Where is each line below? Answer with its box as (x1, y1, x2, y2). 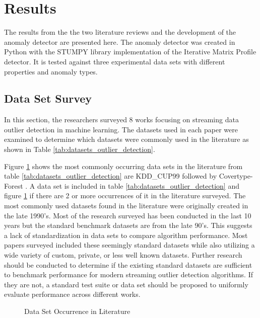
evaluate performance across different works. (4, 289, 141, 299)
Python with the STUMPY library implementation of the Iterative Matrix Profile (4, 46, 256, 57)
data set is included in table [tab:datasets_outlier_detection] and (37, 180, 239, 191)
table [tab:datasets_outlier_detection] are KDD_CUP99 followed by (4, 171, 217, 181)
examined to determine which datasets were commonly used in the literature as (4, 134, 249, 144)
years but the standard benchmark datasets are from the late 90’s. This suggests (4, 220, 252, 230)
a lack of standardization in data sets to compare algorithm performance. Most (4, 229, 248, 240)
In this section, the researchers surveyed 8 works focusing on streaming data (4, 114, 239, 125)
